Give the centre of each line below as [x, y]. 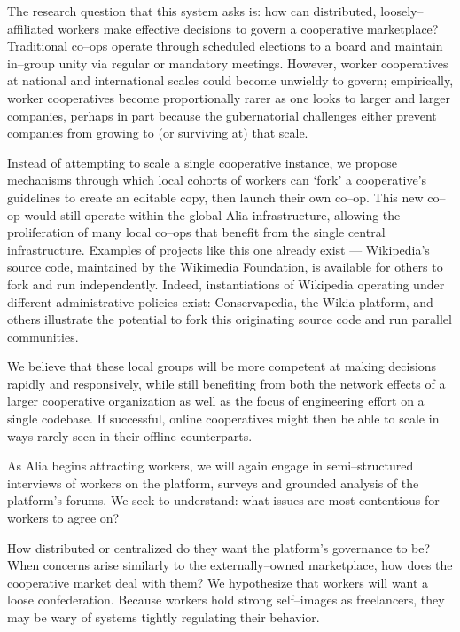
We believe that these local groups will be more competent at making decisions [222, 366]
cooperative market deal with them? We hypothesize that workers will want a [218, 582]
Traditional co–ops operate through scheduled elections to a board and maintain [225, 46]
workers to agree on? [63, 518]
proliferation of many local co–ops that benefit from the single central [196, 232]
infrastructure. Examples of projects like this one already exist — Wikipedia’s [218, 249]
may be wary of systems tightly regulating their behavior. [164, 617]
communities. [43, 336]
